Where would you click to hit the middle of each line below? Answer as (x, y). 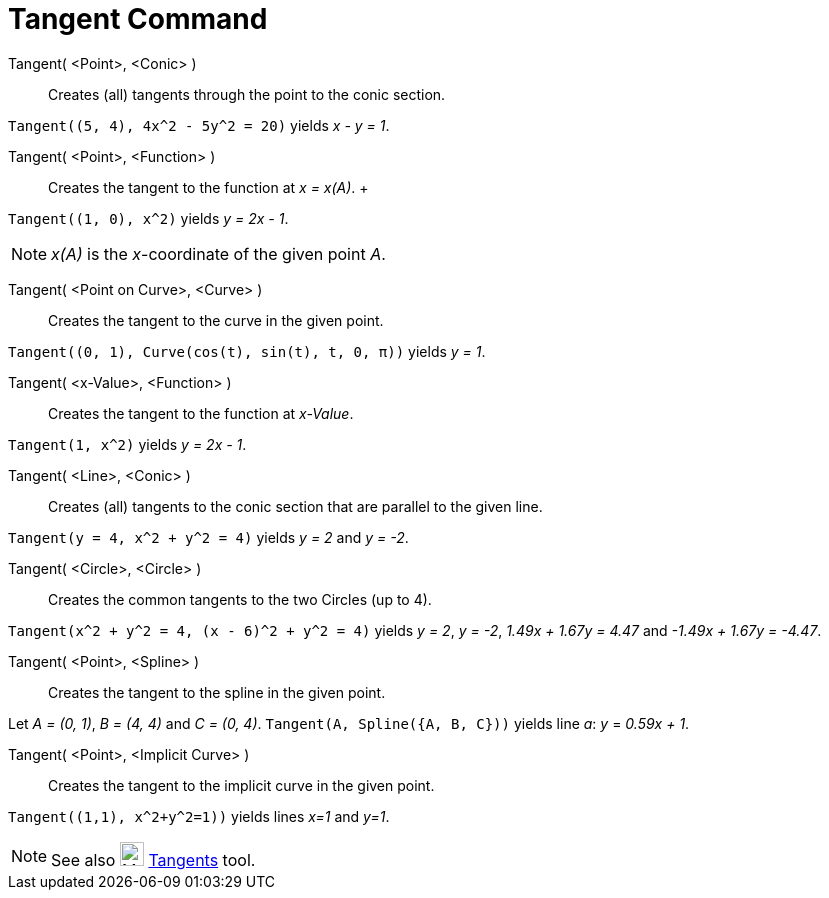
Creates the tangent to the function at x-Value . (201, 413)
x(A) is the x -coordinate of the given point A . (218, 253)
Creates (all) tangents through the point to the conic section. (247, 94)
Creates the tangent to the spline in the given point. (217, 692)
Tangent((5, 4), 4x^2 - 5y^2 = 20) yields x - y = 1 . (199, 125)
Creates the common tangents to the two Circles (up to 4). (240, 599)
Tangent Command (138, 19)
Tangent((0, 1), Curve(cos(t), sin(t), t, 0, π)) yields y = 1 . (247, 351)
